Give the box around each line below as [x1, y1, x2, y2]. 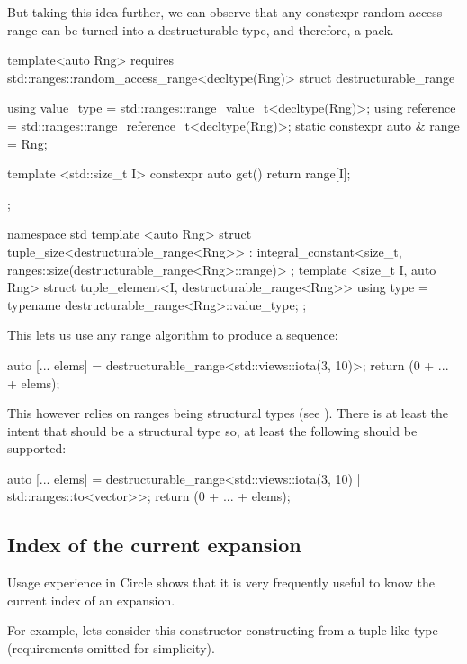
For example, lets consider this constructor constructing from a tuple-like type [7, 621, 438, 640]
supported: [7, 439, 67, 458]
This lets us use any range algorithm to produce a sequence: [7, 325, 338, 344]
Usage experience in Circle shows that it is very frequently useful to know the [7, 573, 435, 592]
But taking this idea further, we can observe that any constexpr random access [7, 3, 443, 21]
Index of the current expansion [7, 531, 301, 559]
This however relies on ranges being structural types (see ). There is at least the [7, 404, 448, 423]
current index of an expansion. [7, 590, 175, 609]
